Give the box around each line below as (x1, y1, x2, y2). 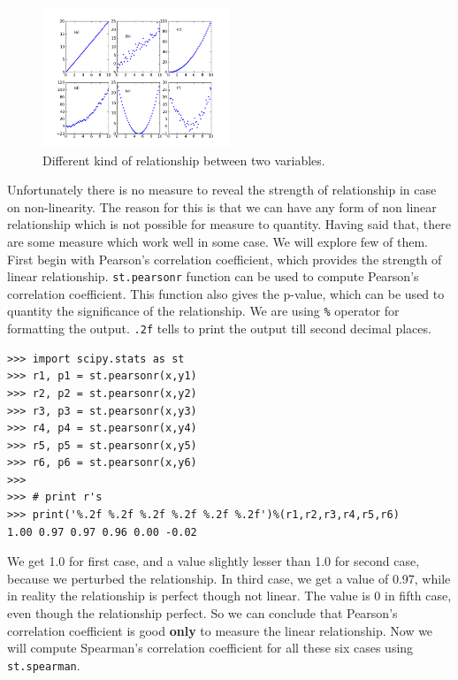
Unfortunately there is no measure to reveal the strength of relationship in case (7, 180, 437, 199)
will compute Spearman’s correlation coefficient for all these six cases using (7, 638, 414, 657)
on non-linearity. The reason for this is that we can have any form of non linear (7, 197, 437, 216)
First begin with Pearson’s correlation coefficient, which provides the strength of (7, 249, 442, 268)
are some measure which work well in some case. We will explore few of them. (7, 232, 428, 250)
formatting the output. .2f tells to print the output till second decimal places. (7, 319, 431, 338)
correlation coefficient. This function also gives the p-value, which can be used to (7, 284, 445, 302)
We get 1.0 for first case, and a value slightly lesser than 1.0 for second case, (7, 552, 420, 570)
